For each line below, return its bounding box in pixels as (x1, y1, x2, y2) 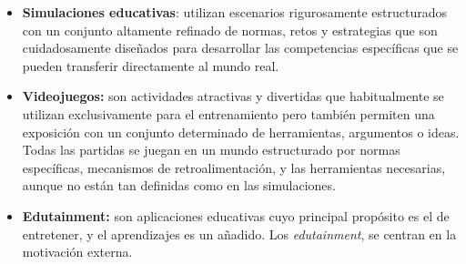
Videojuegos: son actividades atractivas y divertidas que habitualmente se (22, 86, 444, 106)
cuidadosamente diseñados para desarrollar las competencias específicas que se (22, 38, 459, 57)
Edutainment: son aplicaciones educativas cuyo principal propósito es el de (22, 206, 450, 225)
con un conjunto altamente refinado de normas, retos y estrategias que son (22, 20, 438, 39)
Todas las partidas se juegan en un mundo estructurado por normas (22, 140, 400, 159)
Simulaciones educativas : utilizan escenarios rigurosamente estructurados (22, 3, 447, 21)
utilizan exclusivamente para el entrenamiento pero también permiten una (22, 104, 435, 123)
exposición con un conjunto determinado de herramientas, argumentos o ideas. (22, 122, 460, 141)
